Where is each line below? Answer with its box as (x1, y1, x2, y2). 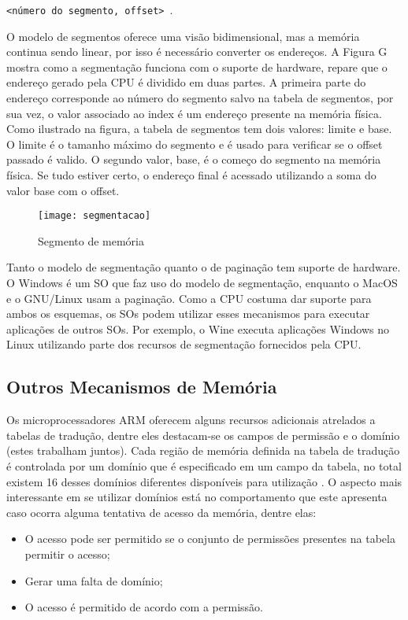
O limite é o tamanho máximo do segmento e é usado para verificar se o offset (6, 135, 383, 152)
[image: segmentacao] (38, 210, 151, 222)
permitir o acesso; (24, 545, 110, 562)
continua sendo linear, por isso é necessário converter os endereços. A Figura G (6, 43, 388, 60)
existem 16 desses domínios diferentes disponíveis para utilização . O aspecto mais (6, 473, 402, 489)
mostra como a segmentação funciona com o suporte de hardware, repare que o (6, 58, 388, 75)
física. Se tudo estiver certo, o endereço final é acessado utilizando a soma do (6, 167, 376, 183)
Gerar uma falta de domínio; (24, 572, 163, 589)
